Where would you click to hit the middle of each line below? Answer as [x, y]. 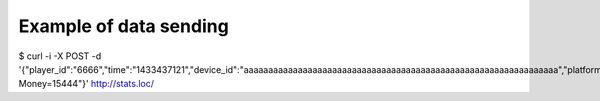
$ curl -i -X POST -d [60, 56]
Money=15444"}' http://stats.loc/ [86, 84]
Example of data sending [123, 26]
